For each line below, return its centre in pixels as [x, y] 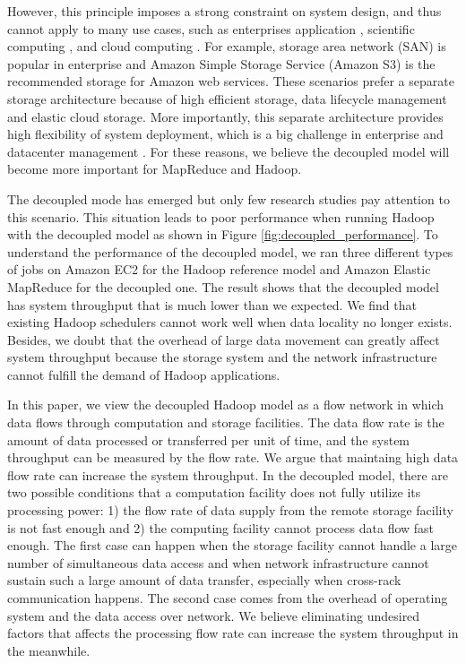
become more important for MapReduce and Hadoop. [155, 169]
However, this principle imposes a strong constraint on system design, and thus [224, 11]
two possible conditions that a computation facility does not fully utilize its [214, 492]
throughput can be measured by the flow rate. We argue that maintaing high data [233, 457]
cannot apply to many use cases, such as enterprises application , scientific [211, 28]
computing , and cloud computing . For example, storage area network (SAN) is [227, 46]
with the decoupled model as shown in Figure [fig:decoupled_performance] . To [223, 234]
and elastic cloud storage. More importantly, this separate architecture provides [225, 116]
